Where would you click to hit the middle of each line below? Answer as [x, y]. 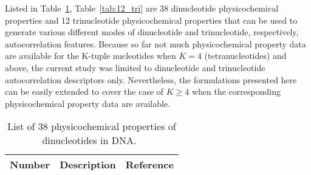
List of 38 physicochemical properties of [92, 126]
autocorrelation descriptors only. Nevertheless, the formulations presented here [151, 79]
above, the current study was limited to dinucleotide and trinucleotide [135, 67]
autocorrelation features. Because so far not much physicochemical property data [155, 43]
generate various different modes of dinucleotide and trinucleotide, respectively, [152, 32]
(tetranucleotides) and [245, 56]
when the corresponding [236, 91]
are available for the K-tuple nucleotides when [91, 56]
